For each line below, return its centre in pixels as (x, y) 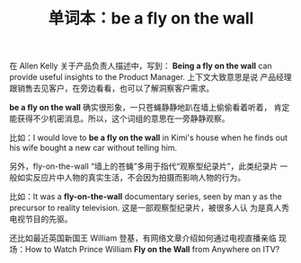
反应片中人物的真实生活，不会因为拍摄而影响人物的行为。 (139, 178)
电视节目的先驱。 (41, 219)
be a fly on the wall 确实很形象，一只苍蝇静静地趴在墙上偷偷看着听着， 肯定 (150, 108)
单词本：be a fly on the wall (151, 18)
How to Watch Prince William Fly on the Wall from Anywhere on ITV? (152, 250)
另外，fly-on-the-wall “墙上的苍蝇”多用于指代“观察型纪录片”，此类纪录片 (144, 166)
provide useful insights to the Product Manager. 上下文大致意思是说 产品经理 (150, 77)
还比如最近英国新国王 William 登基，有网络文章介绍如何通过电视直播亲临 (143, 238)
